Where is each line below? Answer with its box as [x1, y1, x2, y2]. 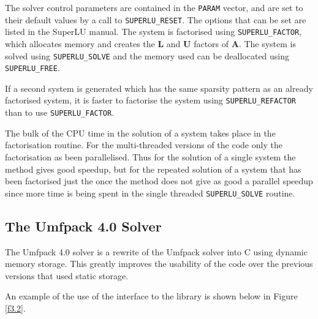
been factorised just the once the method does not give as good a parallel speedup [5, 175, 313, 187]
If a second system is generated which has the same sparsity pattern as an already [5, 81, 313, 94]
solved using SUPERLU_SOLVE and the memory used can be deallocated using [5, 49, 290, 62]
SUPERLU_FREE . [5, 61, 60, 74]
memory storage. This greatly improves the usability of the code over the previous [5, 257, 313, 270]
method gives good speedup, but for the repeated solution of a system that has [5, 162, 301, 175]
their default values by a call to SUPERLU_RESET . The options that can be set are [5, 13, 306, 26]
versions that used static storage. [5, 269, 129, 282]
